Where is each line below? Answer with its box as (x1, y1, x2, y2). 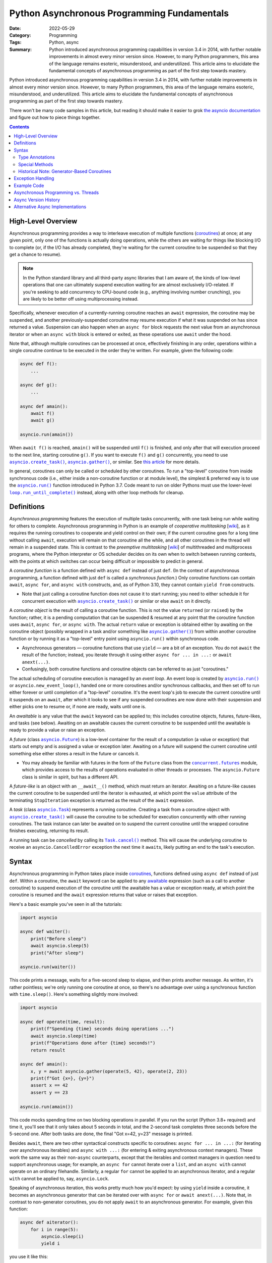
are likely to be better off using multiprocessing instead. (23, 296, 139, 302)
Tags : (9, 39, 22, 45)
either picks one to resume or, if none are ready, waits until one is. (9, 704, 146, 710)
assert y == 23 (30, 1089, 68, 1095)
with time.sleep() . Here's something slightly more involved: (9, 991, 139, 997)
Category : (9, 32, 31, 38)
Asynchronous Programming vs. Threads (14, 189, 99, 196)
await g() (30, 417, 55, 423)
